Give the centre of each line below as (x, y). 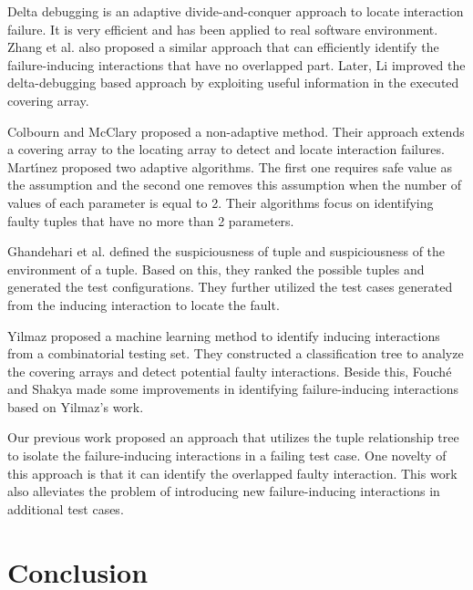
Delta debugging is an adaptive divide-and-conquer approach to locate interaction (236, 11)
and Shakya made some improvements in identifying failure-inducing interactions (233, 389)
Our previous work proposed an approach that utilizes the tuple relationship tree (233, 437)
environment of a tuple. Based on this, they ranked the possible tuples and (216, 269)
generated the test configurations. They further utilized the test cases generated (230, 287)
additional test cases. (66, 508)
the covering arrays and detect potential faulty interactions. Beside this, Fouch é (230, 371)
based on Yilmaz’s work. (76, 406)
